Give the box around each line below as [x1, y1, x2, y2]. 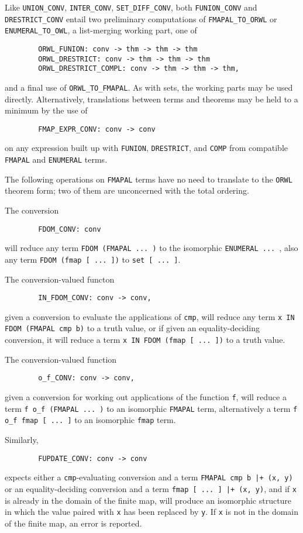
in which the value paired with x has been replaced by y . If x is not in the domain [5, 506, 299, 518]
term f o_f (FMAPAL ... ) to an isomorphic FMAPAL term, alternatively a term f [5, 402, 298, 414]
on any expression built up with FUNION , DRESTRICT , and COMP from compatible [5, 142, 288, 154]
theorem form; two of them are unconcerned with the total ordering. [5, 184, 249, 197]
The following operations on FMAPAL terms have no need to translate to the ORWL [5, 173, 292, 185]
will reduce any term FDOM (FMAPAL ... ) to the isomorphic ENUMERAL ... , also [5, 242, 298, 254]
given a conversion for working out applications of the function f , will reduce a [5, 391, 287, 403]
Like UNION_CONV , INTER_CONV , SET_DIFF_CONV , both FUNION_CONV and [5, 1, 257, 13]
